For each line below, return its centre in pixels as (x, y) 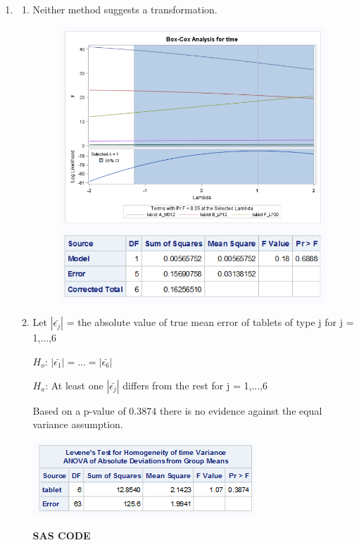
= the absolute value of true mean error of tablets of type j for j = (210, 322)
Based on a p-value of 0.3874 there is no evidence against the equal (177, 410)
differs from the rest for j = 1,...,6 (195, 385)
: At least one (74, 385)
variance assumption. (78, 424)
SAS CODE (62, 535)
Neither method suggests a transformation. (125, 9)
